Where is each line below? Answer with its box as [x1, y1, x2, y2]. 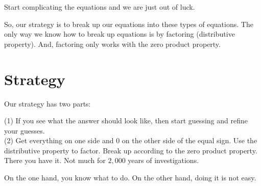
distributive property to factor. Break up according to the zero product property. [4, 145, 257, 155]
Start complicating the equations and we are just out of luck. [4, 2, 195, 12]
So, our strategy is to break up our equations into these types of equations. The [4, 18, 253, 29]
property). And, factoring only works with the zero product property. [4, 38, 221, 49]
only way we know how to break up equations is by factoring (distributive [4, 29, 235, 39]
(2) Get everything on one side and [4, 135, 114, 146]
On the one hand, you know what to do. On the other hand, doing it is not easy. [4, 172, 256, 183]
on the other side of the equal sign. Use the [122, 135, 257, 146]
